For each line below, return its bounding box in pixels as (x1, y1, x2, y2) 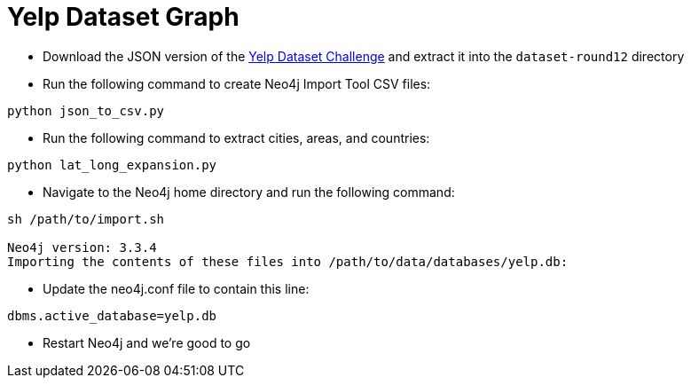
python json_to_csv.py (7, 103, 165, 118)
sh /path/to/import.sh (7, 211, 165, 226)
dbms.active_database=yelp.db (7, 308, 217, 323)
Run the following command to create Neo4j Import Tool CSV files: (43, 75, 431, 91)
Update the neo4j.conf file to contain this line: (43, 280, 310, 296)
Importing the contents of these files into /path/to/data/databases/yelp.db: (7, 254, 569, 269)
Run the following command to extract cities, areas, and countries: (43, 130, 430, 145)
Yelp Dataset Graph (7, 2, 239, 32)
